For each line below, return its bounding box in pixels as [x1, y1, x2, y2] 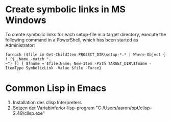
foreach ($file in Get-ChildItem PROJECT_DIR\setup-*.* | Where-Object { [5, 52, 166, 57]
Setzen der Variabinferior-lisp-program [12, 105, 95, 111]
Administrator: [5, 42, 35, 48]
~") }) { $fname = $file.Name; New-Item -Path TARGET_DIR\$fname [5, 61, 147, 66]
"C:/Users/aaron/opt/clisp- [95, 105, 152, 111]
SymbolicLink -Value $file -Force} [26, 65, 102, 70]
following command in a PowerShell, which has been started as [5, 37, 139, 43]
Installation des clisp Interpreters [12, 99, 82, 105]
